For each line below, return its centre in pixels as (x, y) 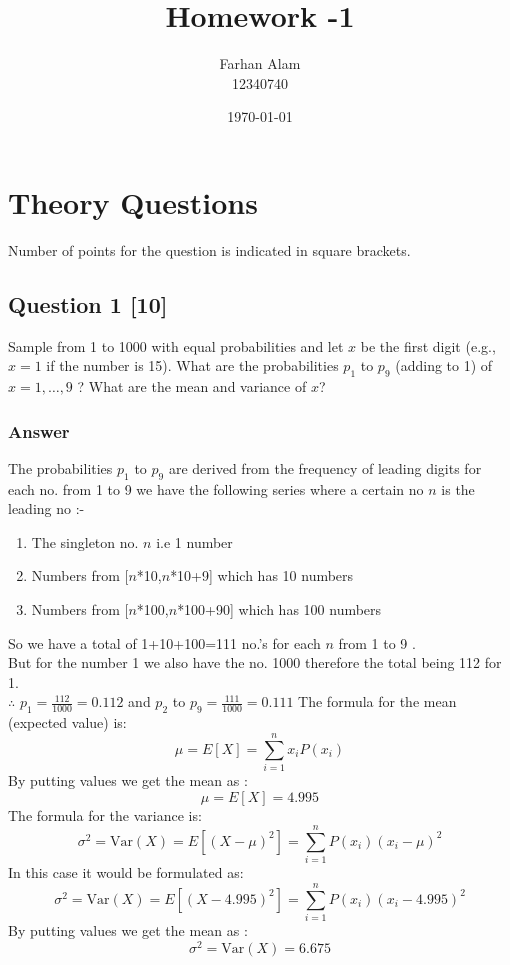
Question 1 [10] (88, 303)
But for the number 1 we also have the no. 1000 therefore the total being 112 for (255, 662)
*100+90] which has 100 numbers (279, 609)
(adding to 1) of (444, 365)
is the (458, 488)
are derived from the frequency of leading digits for (325, 467)
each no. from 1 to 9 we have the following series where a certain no (216, 488)
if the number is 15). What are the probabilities (192, 365)
